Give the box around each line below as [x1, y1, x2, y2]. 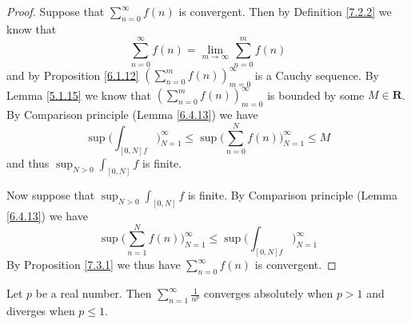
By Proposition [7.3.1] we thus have [6, 256, 181, 273]
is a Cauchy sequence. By [254, 66, 379, 83]
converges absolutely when [204, 285, 333, 302]
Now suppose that [6, 187, 95, 203]
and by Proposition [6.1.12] [6, 66, 139, 83]
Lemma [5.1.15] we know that [6, 86, 152, 103]
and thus [6, 155, 50, 172]
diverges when [6, 302, 75, 318]
